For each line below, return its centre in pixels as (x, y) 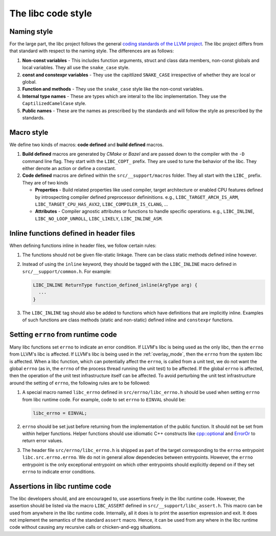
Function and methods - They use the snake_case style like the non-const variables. (113, 89)
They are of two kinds (45, 182)
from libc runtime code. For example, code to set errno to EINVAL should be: (104, 399)
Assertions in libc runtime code (60, 486)
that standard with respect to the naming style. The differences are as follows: (91, 51)
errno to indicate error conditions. (59, 471)
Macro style (29, 132)
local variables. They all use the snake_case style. (76, 68)
